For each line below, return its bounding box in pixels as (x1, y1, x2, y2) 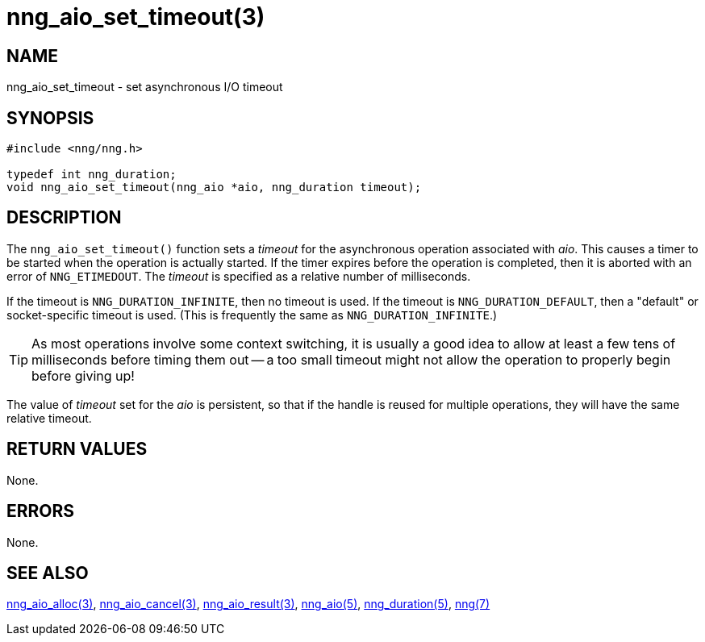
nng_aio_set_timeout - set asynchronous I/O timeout (6, 80, 283, 94)
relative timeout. (6, 411, 92, 425)
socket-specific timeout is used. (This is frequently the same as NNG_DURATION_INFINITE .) (6, 307, 498, 322)
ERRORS (6, 501, 75, 522)
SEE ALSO (6, 562, 89, 583)
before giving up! (31, 367, 135, 384)
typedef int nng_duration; (6, 168, 177, 181)
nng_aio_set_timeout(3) (6, 3, 265, 31)
